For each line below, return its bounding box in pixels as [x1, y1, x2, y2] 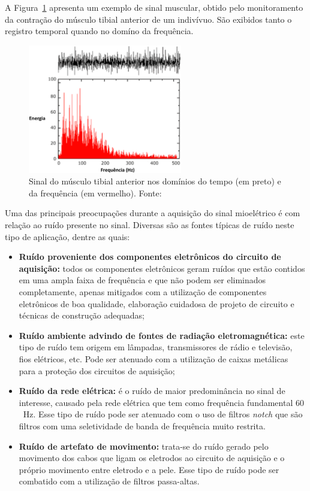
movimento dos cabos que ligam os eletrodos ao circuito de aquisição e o [19, 451, 285, 464]
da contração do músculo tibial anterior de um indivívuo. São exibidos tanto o [5, 13, 292, 25]
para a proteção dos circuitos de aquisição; [19, 364, 175, 377]
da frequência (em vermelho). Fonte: [29, 186, 162, 199]
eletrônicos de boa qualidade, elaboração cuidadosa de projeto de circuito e [19, 297, 294, 310]
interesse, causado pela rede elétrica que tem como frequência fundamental [19, 396, 293, 408]
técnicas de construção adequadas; [19, 309, 145, 322]
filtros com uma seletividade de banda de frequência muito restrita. [19, 419, 266, 432]
